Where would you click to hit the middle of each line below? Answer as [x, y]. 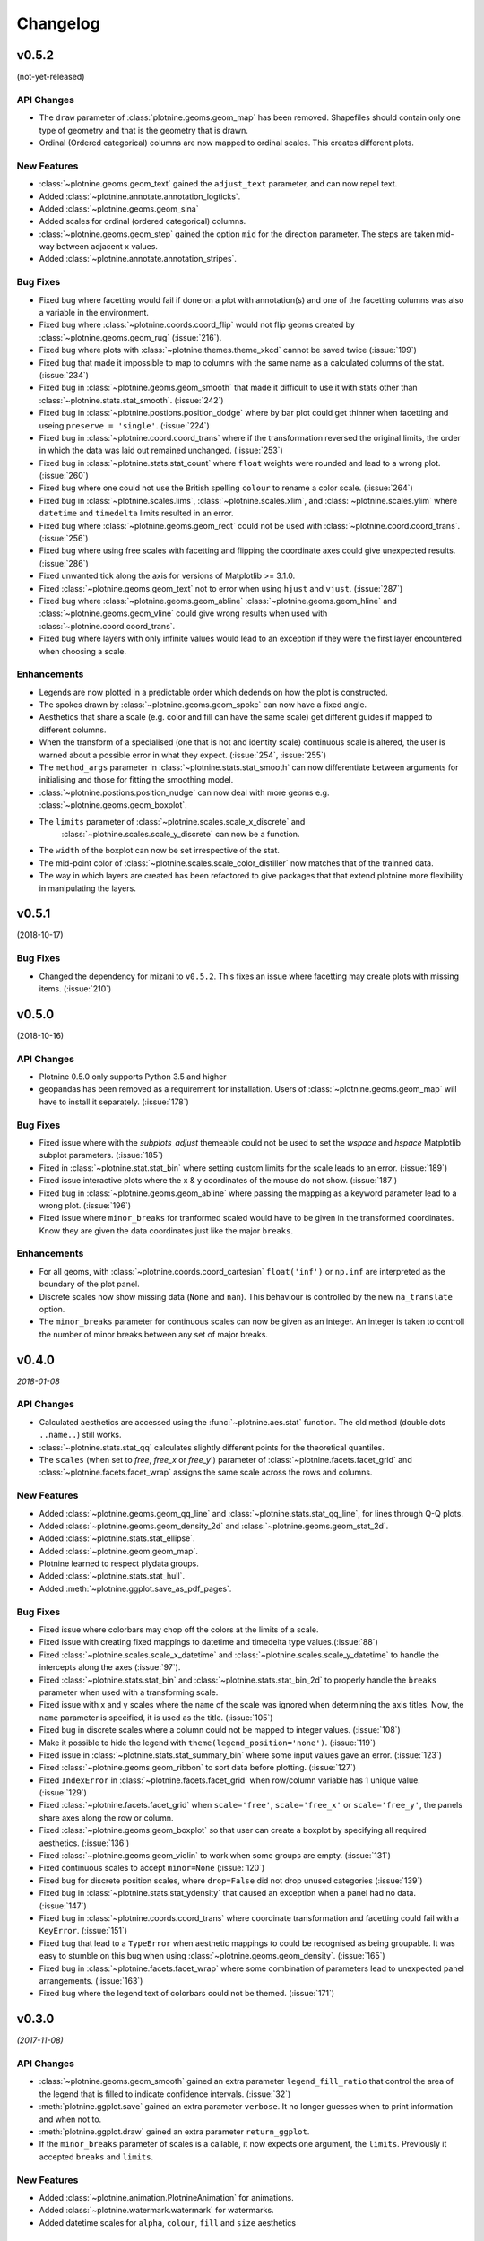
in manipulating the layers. [87, 888]
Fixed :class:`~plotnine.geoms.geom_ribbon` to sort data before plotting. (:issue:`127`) [198, 1768]
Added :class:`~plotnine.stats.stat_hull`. [112, 1576]
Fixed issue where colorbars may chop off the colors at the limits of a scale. [179, 1630]
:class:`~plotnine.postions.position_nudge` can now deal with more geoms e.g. [184, 792]
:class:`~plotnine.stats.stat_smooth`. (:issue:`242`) [131, 400]
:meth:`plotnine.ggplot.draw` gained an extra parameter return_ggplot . [174, 2131]
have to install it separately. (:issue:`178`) [114, 1102]
